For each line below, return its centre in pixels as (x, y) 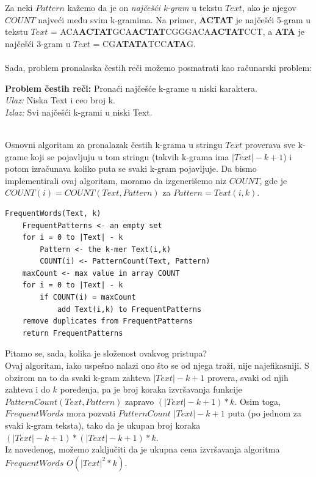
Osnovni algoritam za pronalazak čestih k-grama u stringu (114, 144)
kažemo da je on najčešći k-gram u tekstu (145, 7)
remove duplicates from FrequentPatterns (107, 321)
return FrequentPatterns (73, 333)
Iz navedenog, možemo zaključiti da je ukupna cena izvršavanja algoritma (142, 449)
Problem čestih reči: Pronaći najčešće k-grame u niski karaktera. (131, 88)
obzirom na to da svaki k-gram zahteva (78, 377)
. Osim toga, (257, 401)
